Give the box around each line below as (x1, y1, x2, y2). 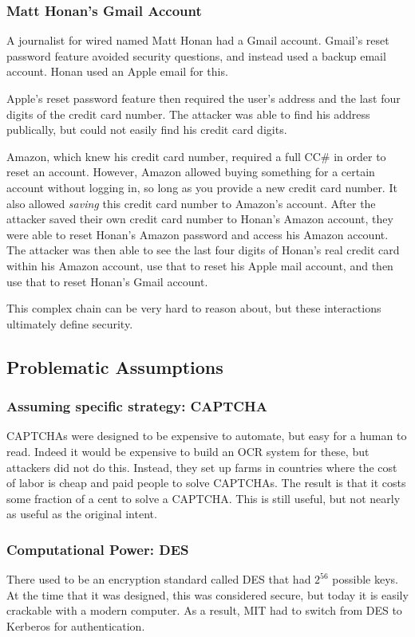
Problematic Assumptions (6, 354, 223, 379)
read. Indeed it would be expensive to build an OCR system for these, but (6, 442, 370, 459)
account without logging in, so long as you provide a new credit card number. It (6, 179, 397, 195)
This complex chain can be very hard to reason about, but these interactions (6, 300, 381, 317)
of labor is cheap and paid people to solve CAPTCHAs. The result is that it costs (6, 474, 406, 491)
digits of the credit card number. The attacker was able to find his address (6, 105, 370, 122)
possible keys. (332, 571, 398, 588)
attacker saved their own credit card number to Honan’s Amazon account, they (6, 210, 393, 227)
